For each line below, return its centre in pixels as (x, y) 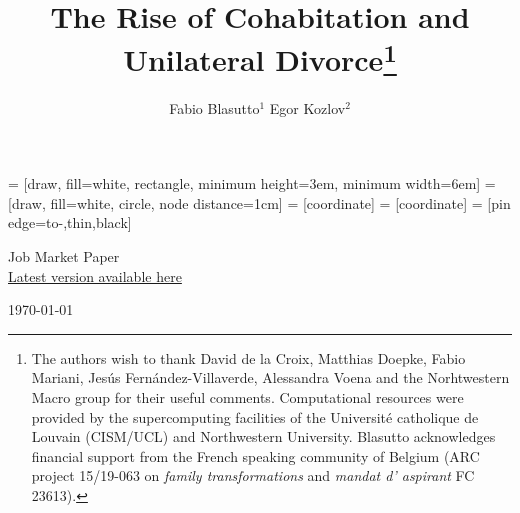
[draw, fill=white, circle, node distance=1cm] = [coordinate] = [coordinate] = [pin (259, 202)
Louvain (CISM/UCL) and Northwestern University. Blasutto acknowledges (263, 436)
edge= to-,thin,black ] (70, 222)
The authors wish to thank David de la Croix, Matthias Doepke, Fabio (248, 357)
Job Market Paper (64, 256)
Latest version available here (95, 275)
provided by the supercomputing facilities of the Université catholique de (255, 416)
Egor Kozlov (307, 107)
